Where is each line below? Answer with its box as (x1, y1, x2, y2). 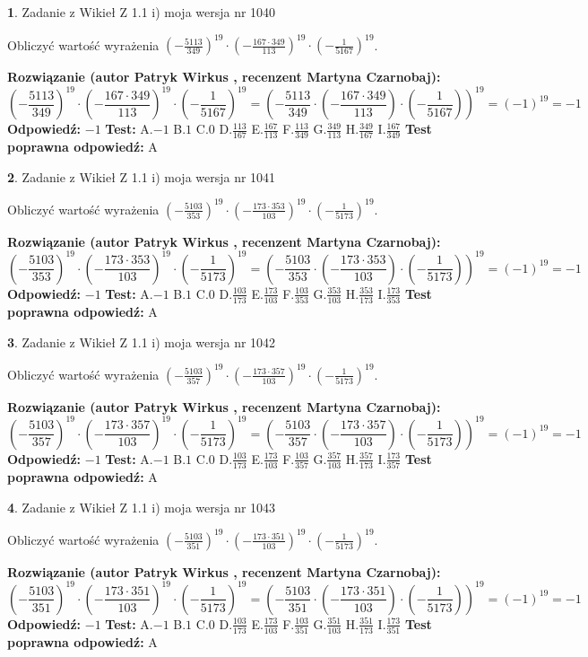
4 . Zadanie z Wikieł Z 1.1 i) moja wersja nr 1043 (7, 497, 276, 516)
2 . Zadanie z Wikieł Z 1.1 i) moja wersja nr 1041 (7, 167, 276, 186)
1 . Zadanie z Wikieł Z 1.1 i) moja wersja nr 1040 (7, 3, 276, 21)
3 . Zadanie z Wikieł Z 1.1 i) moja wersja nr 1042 (7, 332, 276, 351)
